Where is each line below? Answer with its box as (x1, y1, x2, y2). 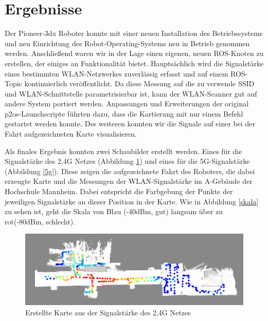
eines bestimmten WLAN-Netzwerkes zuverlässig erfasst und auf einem (5, 68, 228, 79)
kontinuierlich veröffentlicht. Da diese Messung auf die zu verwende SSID (24, 78, 255, 89)
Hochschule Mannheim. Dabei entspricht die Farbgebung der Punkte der (5, 186, 233, 197)
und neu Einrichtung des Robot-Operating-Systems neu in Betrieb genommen (5, 37, 250, 48)
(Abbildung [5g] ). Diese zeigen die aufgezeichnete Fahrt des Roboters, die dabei (5, 165, 255, 176)
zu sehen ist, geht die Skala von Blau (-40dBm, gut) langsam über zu (5, 206, 223, 217)
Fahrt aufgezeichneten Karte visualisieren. (5, 128, 137, 139)
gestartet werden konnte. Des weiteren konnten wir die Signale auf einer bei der (5, 118, 256, 129)
